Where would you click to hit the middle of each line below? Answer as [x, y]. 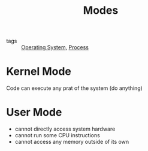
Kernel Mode [39, 72]
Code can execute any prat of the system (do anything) [74, 88]
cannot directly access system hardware [65, 129]
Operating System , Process [55, 47]
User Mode [34, 112]
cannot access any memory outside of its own [72, 142]
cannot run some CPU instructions [57, 135]
